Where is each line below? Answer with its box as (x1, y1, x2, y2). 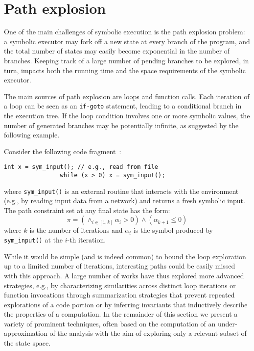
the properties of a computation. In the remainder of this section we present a (4, 309, 238, 319)
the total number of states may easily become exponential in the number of (4, 46, 230, 56)
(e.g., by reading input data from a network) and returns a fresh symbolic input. (4, 195, 245, 206)
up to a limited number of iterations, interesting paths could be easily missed (4, 261, 235, 271)
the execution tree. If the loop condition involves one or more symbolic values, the (4, 110, 250, 120)
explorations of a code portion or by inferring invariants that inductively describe (4, 299, 248, 309)
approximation (4, 328, 47, 338)
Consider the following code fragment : (4, 146, 121, 156)
